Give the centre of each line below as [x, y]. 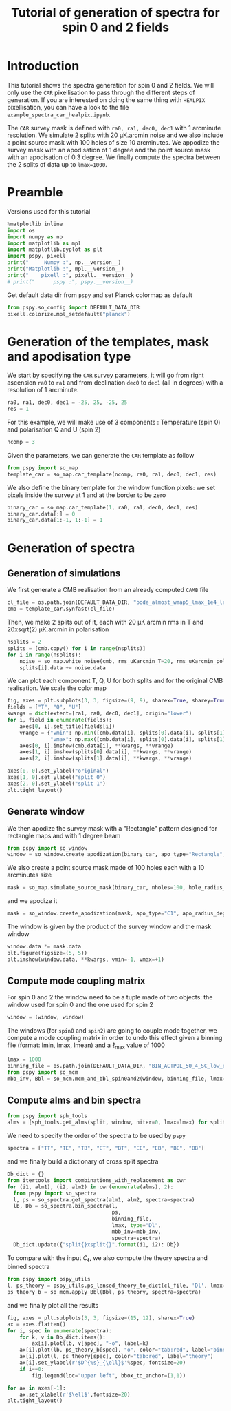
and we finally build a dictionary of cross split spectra [83, 1161]
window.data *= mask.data [44, 946]
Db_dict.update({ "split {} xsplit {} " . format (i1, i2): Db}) [97, 1245]
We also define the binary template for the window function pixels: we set [111, 487]
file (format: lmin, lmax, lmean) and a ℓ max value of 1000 [86, 1046]
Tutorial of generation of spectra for [115, 13]
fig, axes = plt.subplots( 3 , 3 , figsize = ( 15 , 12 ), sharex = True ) [101, 1318]
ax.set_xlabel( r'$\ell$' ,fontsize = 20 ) [75, 1394]
